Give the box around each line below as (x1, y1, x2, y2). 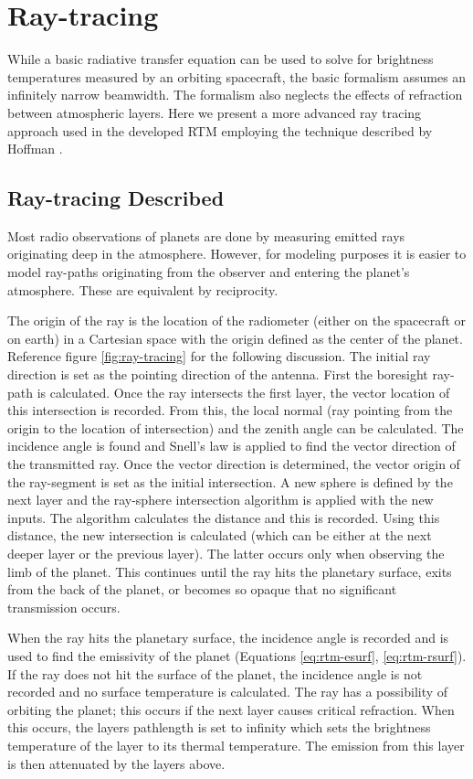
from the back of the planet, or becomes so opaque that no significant (7, 580, 397, 599)
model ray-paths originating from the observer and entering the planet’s (7, 262, 410, 282)
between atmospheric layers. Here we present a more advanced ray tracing (7, 102, 422, 122)
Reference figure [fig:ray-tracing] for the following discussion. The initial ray (7, 347, 431, 366)
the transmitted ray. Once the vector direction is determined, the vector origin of (7, 454, 460, 474)
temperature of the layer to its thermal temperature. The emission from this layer (7, 735, 465, 754)
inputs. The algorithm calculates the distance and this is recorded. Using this (7, 507, 440, 527)
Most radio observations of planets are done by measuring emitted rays (7, 226, 405, 245)
